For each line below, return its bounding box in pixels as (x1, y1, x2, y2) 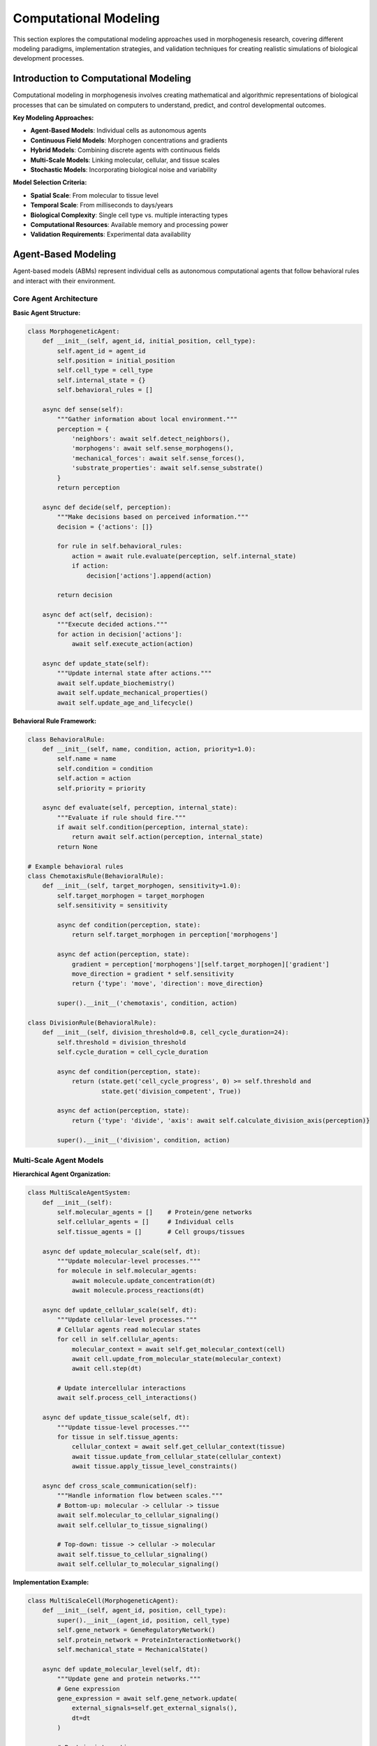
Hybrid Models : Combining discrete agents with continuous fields (30, 146, 220, 154)
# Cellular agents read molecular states (57, 1326, 201, 1333)
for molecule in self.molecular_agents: (57, 1267, 198, 1275)
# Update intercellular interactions (57, 1384, 186, 1393)
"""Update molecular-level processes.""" (57, 1257, 201, 1266)
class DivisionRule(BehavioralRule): (27, 1018, 157, 1027)
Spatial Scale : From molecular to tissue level (30, 191, 158, 199)
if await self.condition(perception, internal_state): (57, 823, 249, 831)
